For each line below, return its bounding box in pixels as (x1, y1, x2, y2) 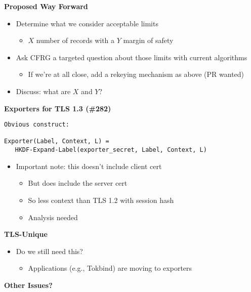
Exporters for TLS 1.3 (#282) (4, 103, 111, 113)
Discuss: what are (16, 86, 71, 96)
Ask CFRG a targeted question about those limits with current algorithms (16, 52, 247, 62)
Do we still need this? (16, 245, 83, 256)
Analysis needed (28, 212, 78, 222)
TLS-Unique (4, 229, 48, 239)
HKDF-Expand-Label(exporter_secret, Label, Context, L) (15, 146, 207, 154)
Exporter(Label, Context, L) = (4, 138, 109, 145)
